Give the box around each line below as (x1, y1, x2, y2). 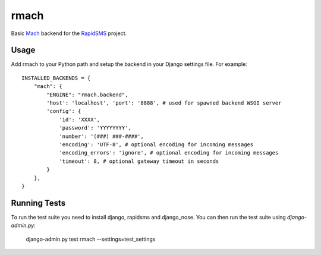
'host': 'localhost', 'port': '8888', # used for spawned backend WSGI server (46, 100, 282, 106)
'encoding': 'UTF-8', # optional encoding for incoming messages (59, 141, 254, 148)
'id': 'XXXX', (59, 116, 100, 123)
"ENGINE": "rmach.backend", (46, 91, 128, 98)
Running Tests (11, 198, 65, 208)
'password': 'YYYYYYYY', (59, 125, 132, 131)
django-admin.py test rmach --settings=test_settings (26, 235, 156, 243)
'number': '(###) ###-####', (59, 133, 144, 140)
